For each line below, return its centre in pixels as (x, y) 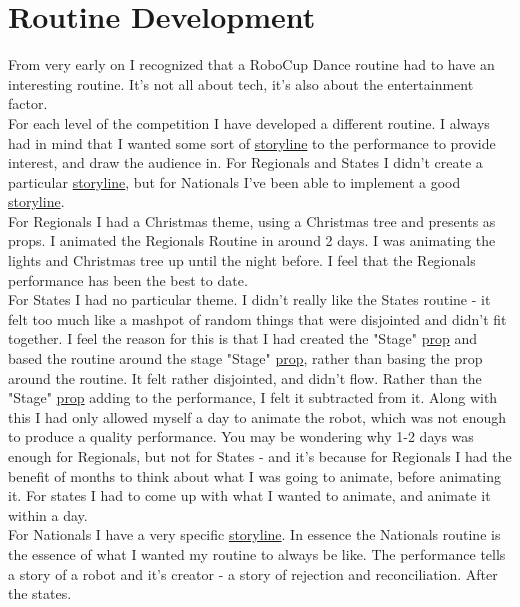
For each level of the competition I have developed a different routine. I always (249, 122)
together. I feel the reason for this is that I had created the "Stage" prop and (243, 338)
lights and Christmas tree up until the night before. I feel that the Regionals (242, 260)
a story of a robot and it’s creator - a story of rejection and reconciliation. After (253, 573)
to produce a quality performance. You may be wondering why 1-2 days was (241, 436)
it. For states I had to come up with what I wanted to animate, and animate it (249, 495)
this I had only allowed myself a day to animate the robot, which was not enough (257, 416)
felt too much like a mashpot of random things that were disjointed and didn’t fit (257, 318)
